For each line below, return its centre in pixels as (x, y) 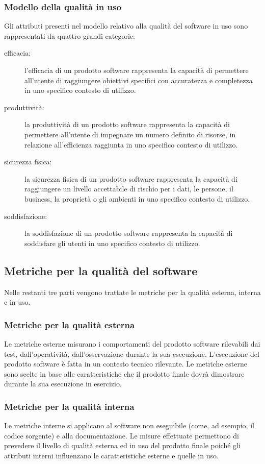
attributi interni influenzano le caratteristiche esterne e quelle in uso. (111, 455)
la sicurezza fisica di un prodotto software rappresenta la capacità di (131, 178)
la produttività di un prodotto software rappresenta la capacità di (127, 124)
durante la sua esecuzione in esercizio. (63, 384)
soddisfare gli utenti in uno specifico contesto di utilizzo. (112, 243)
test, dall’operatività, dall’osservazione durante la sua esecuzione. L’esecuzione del (132, 353)
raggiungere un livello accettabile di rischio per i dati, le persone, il (129, 189)
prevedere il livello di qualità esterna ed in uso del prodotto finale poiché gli (122, 445)
